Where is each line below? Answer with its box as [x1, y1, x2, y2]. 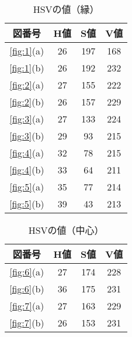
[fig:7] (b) [9, 316, 44, 329]
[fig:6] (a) [9, 265, 44, 278]
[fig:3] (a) [9, 112, 44, 125]
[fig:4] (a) [9, 146, 44, 159]
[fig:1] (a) [9, 44, 44, 57]
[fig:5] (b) [9, 197, 44, 210]
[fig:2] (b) [9, 95, 44, 108]
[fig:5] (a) [9, 180, 44, 193]
